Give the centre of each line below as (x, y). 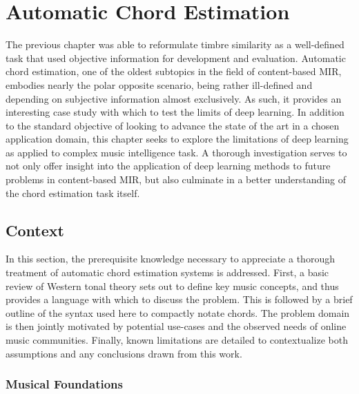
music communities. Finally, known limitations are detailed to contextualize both (177, 340)
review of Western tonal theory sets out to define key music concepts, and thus (172, 286)
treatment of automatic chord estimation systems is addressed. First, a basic (167, 272)
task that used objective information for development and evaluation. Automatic (176, 58)
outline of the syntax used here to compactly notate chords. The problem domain (178, 312)
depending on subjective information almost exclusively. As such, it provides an (174, 98)
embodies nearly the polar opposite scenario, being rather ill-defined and (159, 84)
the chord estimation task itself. (73, 193)
